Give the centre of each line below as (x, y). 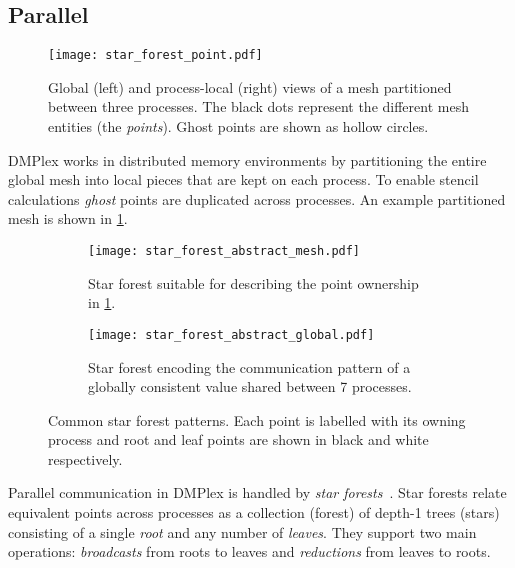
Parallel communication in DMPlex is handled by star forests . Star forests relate (257, 492)
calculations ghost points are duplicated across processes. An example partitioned (257, 198)
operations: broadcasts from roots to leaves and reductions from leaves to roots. (249, 551)
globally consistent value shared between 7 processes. (250, 386)
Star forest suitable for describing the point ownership (253, 282)
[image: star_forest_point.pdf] (155, 55)
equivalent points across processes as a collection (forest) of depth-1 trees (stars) (254, 512)
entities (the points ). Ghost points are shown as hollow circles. (238, 126)
